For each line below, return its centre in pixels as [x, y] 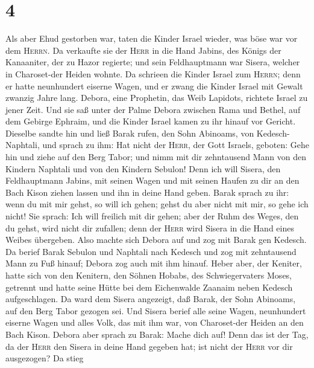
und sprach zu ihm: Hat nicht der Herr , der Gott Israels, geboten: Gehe [176, 145]
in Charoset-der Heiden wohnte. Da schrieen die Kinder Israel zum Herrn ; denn [153, 73]
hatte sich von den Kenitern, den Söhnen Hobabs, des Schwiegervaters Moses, [149, 275]
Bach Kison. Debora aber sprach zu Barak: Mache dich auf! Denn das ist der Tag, [157, 334]
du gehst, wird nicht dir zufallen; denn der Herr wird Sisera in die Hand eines [150, 228]
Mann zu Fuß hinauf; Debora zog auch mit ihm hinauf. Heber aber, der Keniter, [154, 263]
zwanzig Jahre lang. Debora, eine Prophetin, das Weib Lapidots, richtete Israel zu [157, 98]
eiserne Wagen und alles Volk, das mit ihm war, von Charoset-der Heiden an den [155, 322]
